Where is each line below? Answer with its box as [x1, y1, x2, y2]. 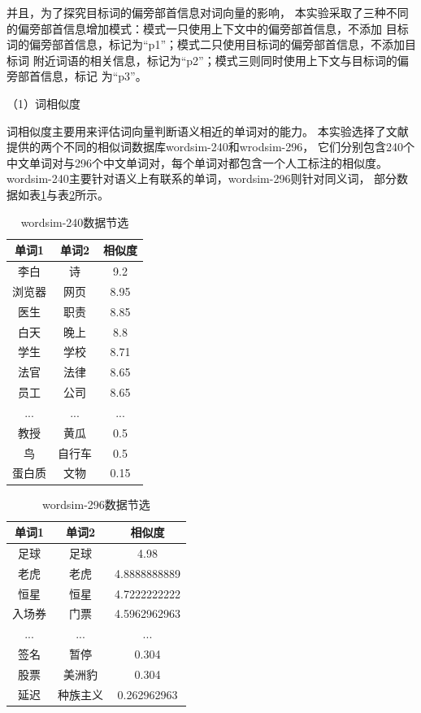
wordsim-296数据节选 [42, 495, 150, 512]
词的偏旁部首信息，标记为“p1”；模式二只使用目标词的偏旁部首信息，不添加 [7, 36, 405, 53]
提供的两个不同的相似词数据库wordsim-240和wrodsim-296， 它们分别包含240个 [7, 138, 414, 155]
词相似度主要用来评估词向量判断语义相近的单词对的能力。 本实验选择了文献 [7, 122, 409, 139]
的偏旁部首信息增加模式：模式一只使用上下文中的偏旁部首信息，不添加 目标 [7, 20, 409, 37]
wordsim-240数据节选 [20, 213, 129, 230]
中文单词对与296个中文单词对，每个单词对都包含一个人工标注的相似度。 [7, 154, 388, 171]
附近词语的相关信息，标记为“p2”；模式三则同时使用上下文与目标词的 [33, 51, 397, 68]
